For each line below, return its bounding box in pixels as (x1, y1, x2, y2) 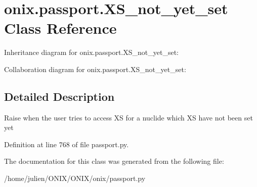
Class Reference (4, 18, 117, 38)
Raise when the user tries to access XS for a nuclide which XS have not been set (4, 112, 253, 122)
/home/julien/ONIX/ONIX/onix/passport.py (4, 173, 146, 183)
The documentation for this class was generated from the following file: (4, 156, 224, 166)
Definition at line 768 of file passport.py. (4, 139, 129, 149)
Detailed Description (4, 88, 115, 104)
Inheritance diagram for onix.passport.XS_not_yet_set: (4, 47, 179, 57)
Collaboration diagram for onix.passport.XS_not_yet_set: (4, 64, 186, 74)
